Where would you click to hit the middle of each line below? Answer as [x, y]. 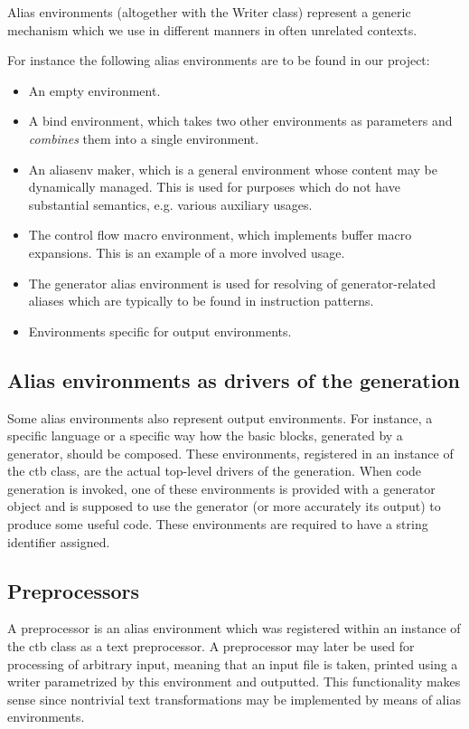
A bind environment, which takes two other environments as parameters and [240, 121]
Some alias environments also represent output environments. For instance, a [220, 417]
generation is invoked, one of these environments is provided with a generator [221, 488]
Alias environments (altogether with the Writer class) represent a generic [209, 12]
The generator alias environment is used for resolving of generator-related [232, 283]
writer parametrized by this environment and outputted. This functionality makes [234, 682]
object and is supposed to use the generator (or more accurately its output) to [224, 506]
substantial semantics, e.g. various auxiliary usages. [170, 204]
